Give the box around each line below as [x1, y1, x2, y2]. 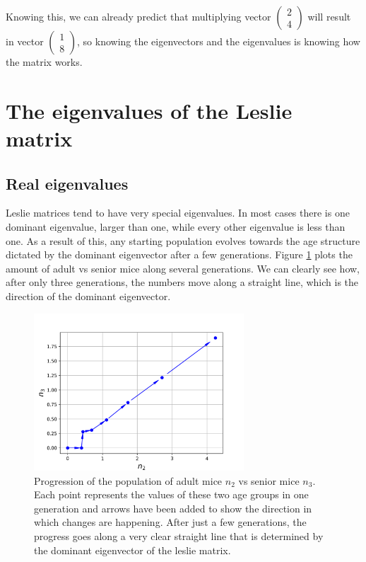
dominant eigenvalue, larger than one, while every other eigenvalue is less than [6, 219, 346, 234]
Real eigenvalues [6, 172, 129, 194]
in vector [6, 34, 44, 48]
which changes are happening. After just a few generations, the [34, 515, 307, 529]
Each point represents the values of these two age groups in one [34, 487, 309, 502]
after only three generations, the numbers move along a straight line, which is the [6, 275, 359, 289]
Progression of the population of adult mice [34, 473, 223, 488]
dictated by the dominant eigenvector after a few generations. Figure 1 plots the [6, 247, 353, 262]
